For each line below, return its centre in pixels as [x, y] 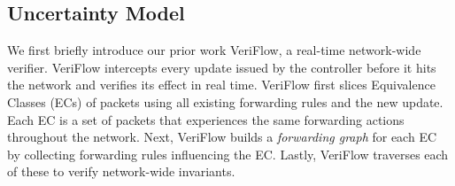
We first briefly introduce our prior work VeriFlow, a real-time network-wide [214, 50]
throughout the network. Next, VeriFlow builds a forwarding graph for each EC [222, 137]
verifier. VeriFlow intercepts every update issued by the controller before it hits [222, 67]
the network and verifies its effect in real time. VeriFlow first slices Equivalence [221, 85]
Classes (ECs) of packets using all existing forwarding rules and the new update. [225, 101]
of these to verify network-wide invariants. [121, 171]
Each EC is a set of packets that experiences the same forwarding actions [206, 119]
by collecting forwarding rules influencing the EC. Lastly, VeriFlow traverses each [228, 154]
